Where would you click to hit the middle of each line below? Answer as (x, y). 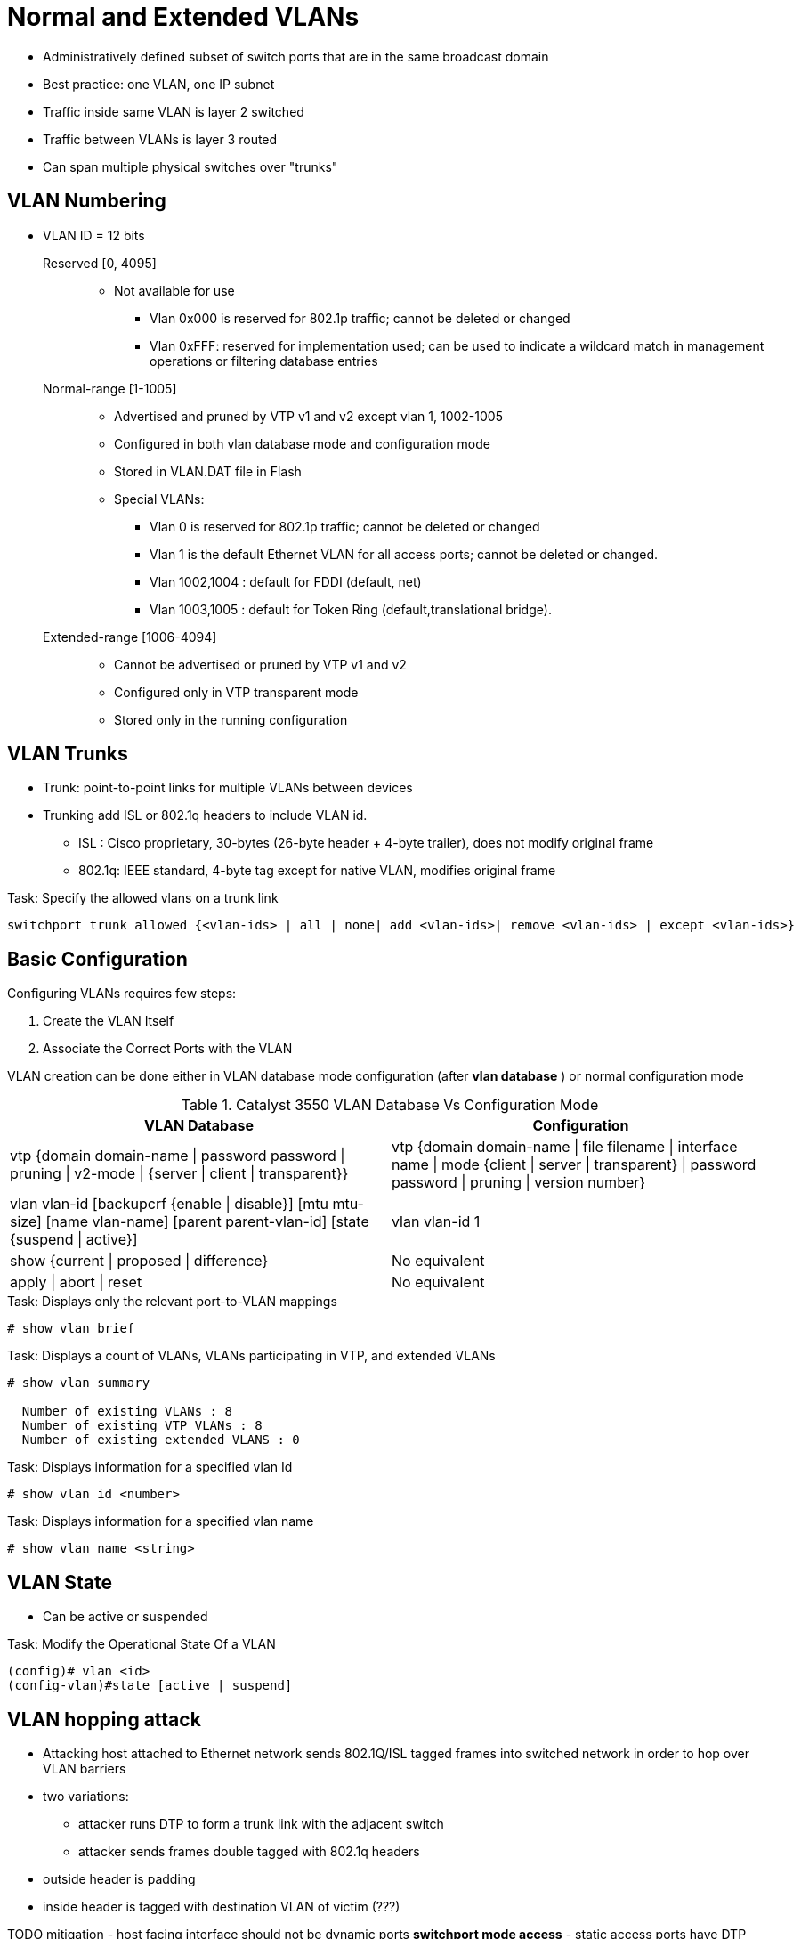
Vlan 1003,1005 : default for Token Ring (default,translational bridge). (351, 609)
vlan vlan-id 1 (436, 1222)
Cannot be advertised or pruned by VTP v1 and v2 (260, 664)
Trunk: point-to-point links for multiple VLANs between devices (228, 788)
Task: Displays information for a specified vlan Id (150, 1467)
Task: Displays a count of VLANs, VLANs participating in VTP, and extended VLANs (251, 1356)
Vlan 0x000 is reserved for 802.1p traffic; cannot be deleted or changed (360, 318)
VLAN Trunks (68, 754)
